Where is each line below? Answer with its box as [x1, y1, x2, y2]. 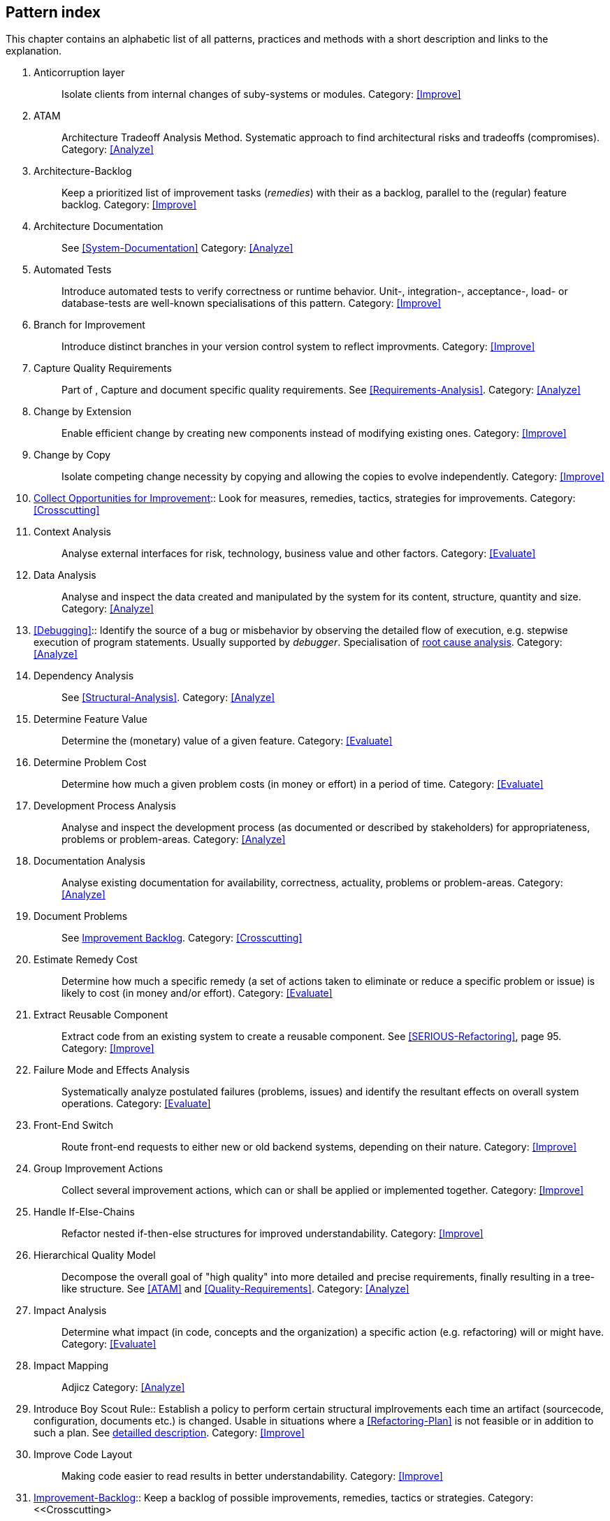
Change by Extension [34, 405, 132, 418]
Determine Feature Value [34, 713, 147, 726]
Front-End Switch [34, 1119, 114, 1132]
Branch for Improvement [34, 319, 145, 331]
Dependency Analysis [34, 670, 134, 682]
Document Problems [34, 910, 128, 923]
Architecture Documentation [34, 220, 164, 233]
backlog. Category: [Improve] [61, 199, 197, 211]
